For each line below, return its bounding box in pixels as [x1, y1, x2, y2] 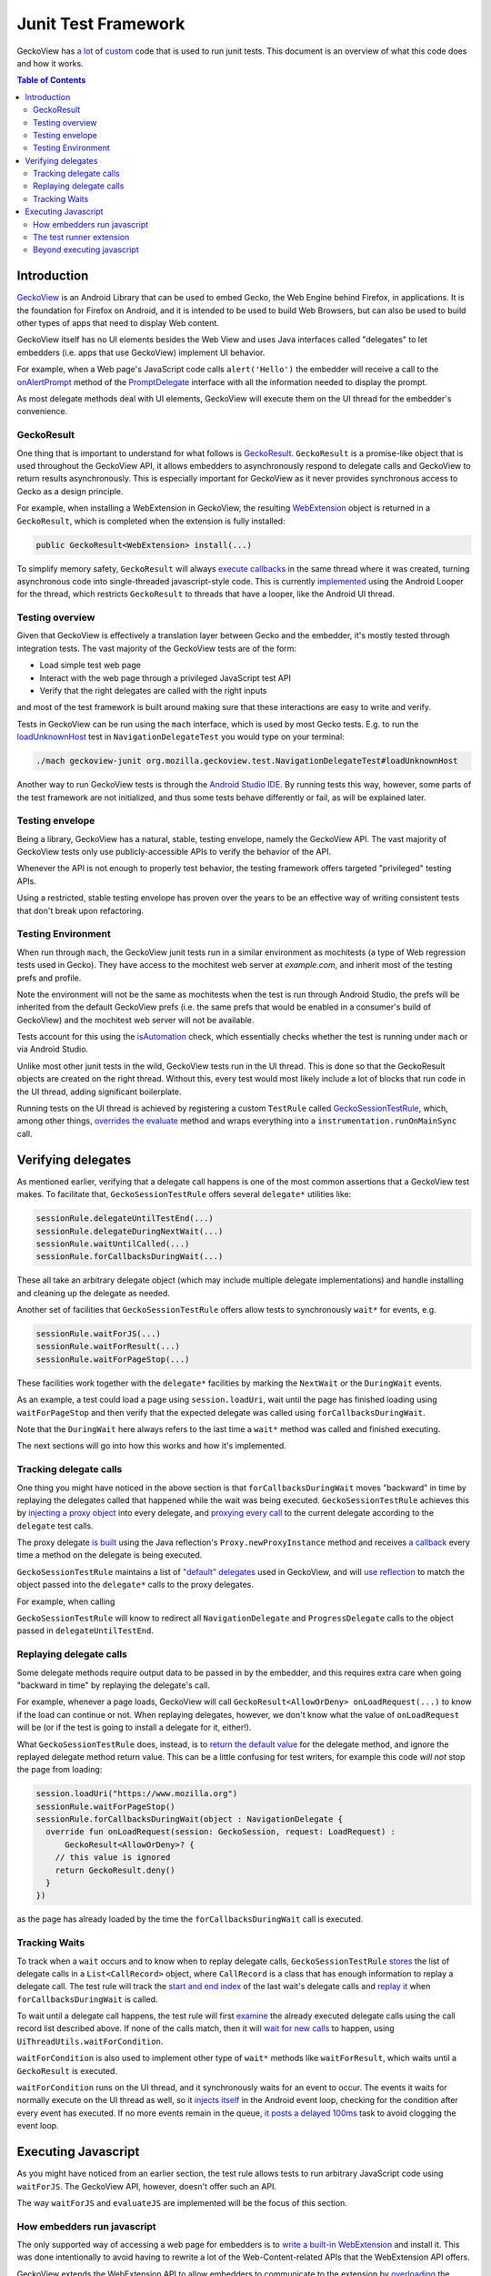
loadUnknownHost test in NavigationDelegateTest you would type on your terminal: [16, 731, 345, 742]
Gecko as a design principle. [16, 485, 124, 496]
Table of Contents [16, 75, 86, 86]
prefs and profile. [16, 972, 82, 983]
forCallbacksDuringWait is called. [16, 1994, 158, 2005]
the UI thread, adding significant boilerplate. [16, 1086, 182, 1097]
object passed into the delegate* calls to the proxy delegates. [16, 1580, 254, 1590]
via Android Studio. [16, 1043, 89, 1055]
